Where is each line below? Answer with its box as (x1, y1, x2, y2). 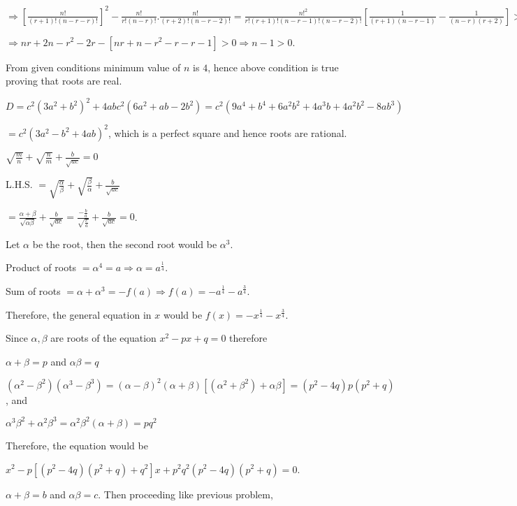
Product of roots (6, 260, 77, 275)
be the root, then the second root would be (32, 236, 217, 251)
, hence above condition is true (207, 59, 339, 74)
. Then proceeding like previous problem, (98, 486, 273, 501)
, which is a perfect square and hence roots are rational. (108, 125, 347, 140)
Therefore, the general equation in (6, 307, 152, 321)
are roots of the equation (50, 331, 156, 345)
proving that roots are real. (6, 73, 122, 88)
